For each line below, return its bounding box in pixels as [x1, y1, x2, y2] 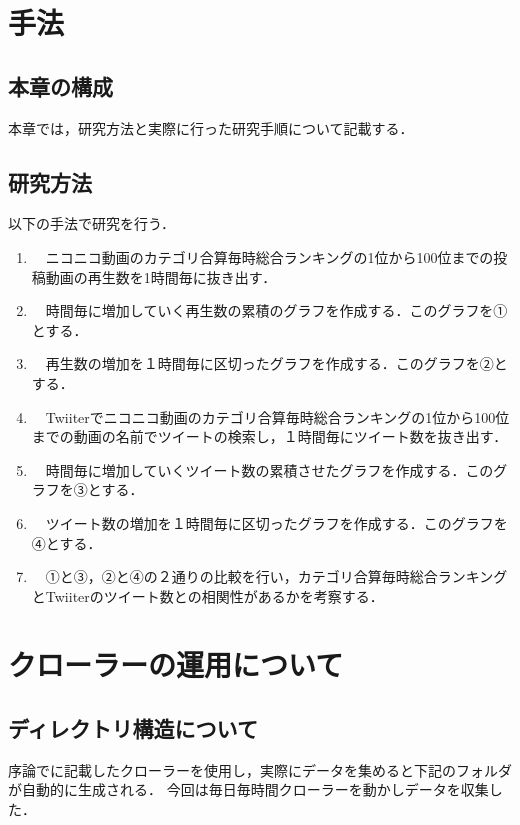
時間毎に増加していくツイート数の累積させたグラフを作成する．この [45, 459, 494, 480]
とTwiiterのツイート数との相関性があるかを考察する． [31, 585, 384, 606]
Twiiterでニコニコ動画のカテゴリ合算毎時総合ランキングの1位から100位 [45, 406, 510, 427]
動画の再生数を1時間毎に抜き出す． [45, 266, 277, 287]
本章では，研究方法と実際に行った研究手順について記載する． [8, 117, 414, 138]
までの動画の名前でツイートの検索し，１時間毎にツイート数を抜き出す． [31, 426, 508, 447]
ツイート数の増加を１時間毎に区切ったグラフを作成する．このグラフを [45, 512, 508, 533]
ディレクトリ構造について [8, 713, 258, 744]
